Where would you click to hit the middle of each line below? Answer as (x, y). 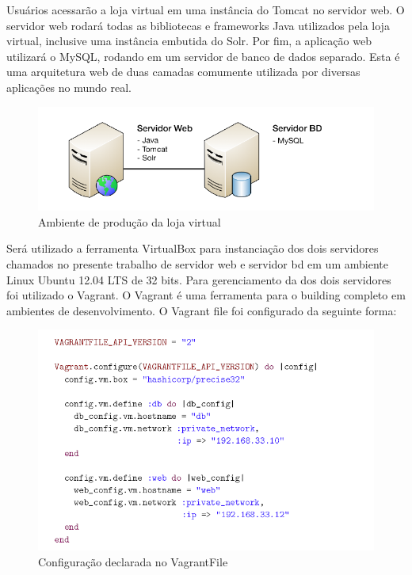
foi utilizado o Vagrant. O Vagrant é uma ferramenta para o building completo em (206, 295)
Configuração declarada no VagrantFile (133, 562)
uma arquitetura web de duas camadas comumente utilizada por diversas (183, 72)
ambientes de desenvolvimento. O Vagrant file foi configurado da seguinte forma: (202, 310)
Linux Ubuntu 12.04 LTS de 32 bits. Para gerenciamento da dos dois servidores (199, 279)
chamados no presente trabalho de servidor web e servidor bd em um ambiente (197, 264)
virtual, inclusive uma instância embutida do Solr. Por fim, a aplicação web (189, 41)
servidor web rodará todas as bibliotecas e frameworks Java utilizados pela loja (198, 25)
